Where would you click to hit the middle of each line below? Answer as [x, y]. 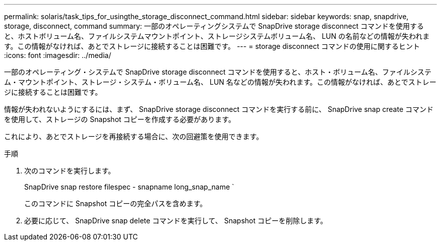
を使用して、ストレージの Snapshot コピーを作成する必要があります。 [120, 119]
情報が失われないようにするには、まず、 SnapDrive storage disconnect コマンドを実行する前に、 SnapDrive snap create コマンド [219, 109]
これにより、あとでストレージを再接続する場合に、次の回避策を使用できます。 [134, 136]
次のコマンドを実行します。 [70, 171]
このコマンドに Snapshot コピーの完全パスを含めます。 [116, 203]
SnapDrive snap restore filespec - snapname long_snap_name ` [129, 187]
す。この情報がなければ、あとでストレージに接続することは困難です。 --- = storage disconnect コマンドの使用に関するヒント [212, 46]
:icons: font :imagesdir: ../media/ [58, 55]
